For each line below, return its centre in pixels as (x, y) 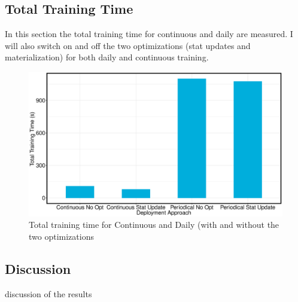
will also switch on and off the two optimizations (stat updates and (128, 45)
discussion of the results (48, 293)
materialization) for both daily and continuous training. (107, 57)
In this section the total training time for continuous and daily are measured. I (149, 34)
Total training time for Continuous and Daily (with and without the (154, 225)
